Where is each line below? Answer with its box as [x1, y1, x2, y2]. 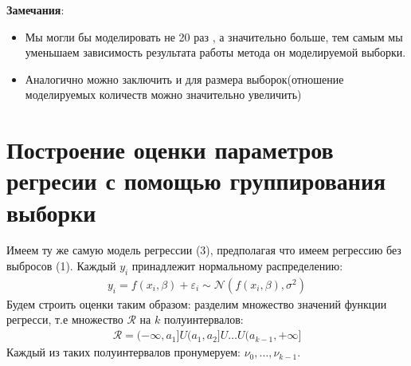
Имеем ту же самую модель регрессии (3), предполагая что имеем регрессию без [6, 242, 401, 258]
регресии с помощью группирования [6, 164, 386, 197]
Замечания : [6, 2, 65, 18]
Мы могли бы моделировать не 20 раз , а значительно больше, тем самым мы [25, 28, 403, 45]
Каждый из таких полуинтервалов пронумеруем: [6, 344, 241, 360]
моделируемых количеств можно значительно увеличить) [25, 86, 302, 103]
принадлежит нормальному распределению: [131, 258, 343, 274]
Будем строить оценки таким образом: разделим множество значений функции [6, 295, 387, 312]
